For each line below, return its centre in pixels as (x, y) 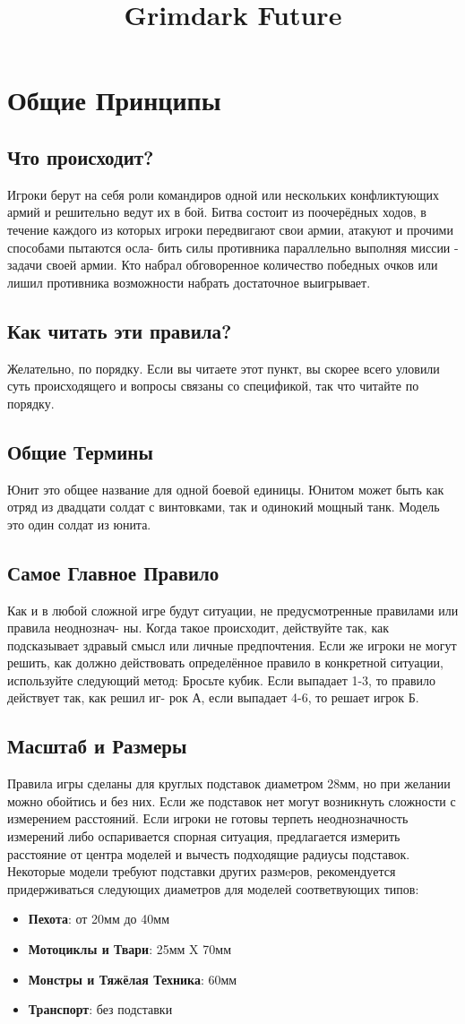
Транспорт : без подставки (100, 1009)
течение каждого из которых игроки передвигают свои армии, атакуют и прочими (230, 229)
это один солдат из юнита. (79, 524)
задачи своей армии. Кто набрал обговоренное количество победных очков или (223, 265)
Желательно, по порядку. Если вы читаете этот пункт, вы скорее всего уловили (224, 368)
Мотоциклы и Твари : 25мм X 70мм (129, 949)
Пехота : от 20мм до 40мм (99, 919)
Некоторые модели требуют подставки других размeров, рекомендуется (202, 871)
